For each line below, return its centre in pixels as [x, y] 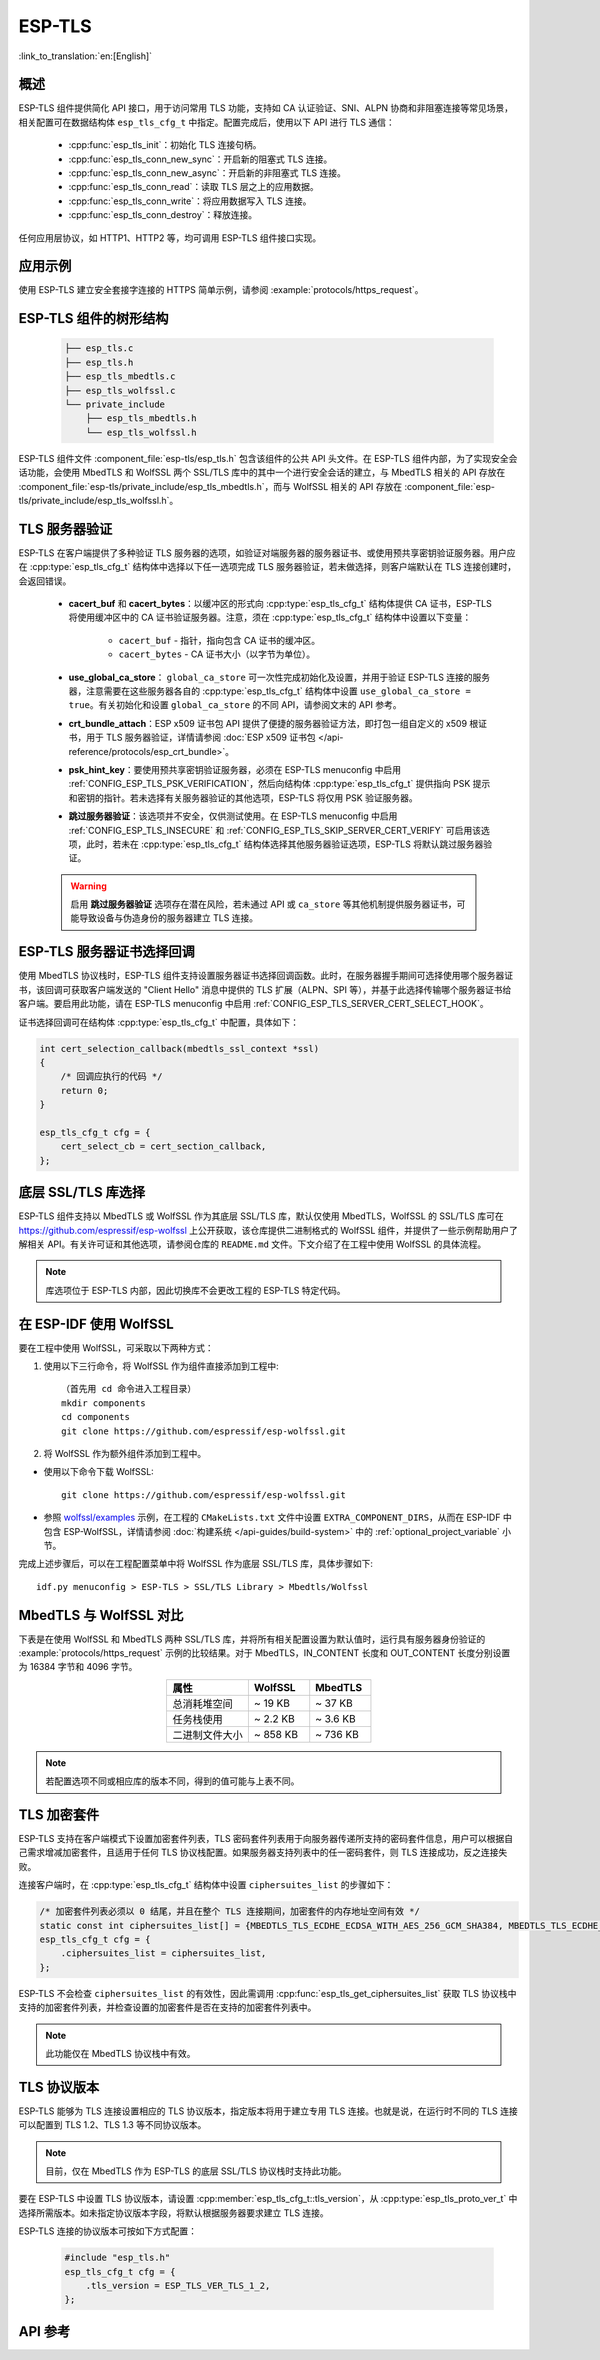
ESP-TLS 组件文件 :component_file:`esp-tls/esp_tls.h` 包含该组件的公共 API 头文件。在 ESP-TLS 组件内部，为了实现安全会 [268, 458]
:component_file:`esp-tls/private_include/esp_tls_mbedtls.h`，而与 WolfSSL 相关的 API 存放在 [210, 486]
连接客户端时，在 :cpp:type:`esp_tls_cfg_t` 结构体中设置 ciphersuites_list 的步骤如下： [206, 1885]
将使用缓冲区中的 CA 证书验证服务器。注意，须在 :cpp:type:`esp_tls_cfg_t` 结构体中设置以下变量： [270, 617]
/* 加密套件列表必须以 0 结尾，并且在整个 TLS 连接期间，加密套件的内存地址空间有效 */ [229, 1911]
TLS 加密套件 [59, 1814]
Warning [88, 886]
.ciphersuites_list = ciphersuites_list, [163, 1953]
